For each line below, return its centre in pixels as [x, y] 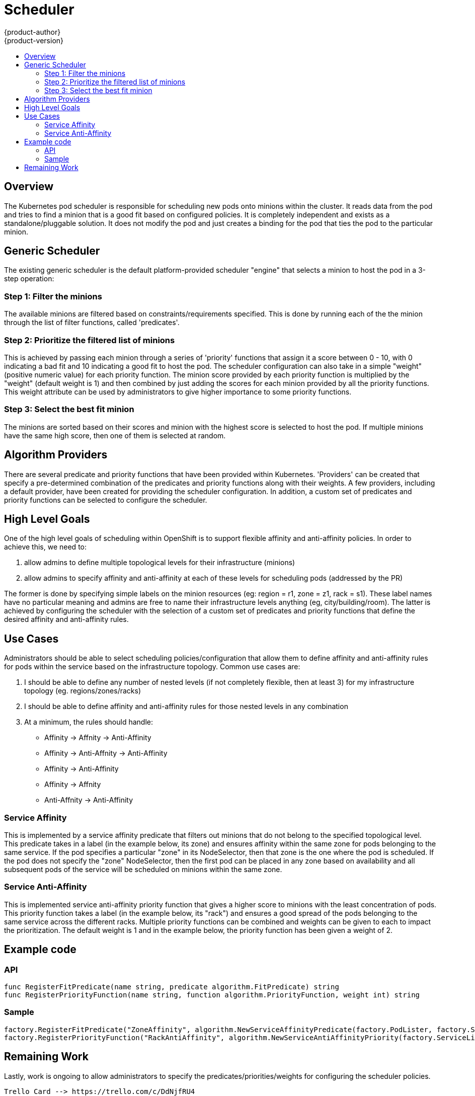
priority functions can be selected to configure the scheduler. [106, 500]
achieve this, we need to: [46, 547]
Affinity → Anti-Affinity [82, 769]
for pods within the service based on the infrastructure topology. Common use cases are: [152, 667]
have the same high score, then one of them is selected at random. [115, 435]
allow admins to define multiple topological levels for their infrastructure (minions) [160, 563]
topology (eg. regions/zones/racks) [83, 691]
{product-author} [32, 32]
